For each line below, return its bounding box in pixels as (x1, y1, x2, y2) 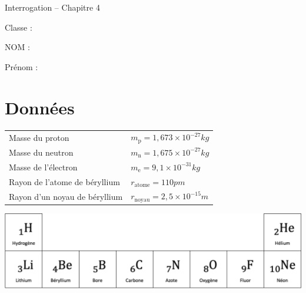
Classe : (5, 21, 32, 33)
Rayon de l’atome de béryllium (9, 175, 120, 187)
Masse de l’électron (9, 160, 78, 173)
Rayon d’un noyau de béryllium (9, 190, 123, 202)
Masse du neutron (9, 146, 74, 158)
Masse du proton (9, 131, 69, 143)
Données (5, 95, 75, 119)
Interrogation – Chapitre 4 (5, 1, 100, 13)
